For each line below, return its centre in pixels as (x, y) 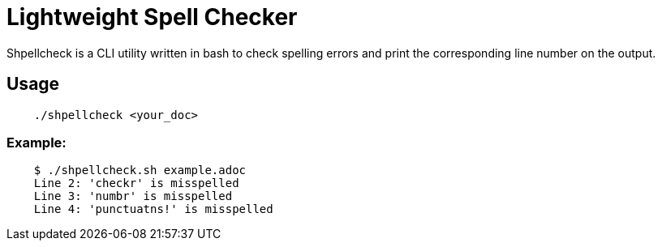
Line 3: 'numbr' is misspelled (133, 196)
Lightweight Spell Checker (152, 17)
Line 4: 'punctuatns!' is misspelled (153, 209)
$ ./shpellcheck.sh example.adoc (140, 170)
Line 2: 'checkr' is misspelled (136, 183)
